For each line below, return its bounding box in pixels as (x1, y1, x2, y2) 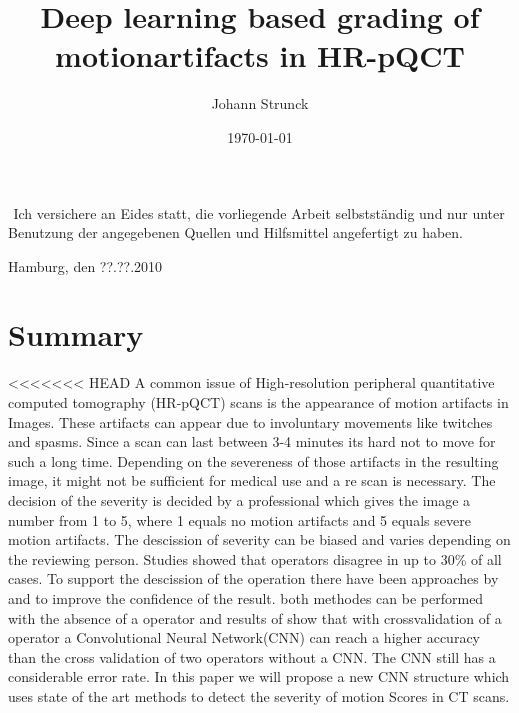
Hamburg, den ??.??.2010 (8, 255, 163, 276)
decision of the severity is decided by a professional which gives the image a (8, 489, 471, 510)
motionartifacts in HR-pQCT (55, 35, 465, 76)
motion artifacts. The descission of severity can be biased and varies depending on (8, 529, 511, 550)
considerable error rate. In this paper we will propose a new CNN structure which (8, 666, 510, 687)
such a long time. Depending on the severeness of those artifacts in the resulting (8, 450, 499, 471)
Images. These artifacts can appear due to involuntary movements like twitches (8, 411, 493, 432)
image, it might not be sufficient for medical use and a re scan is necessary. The (8, 470, 496, 491)
